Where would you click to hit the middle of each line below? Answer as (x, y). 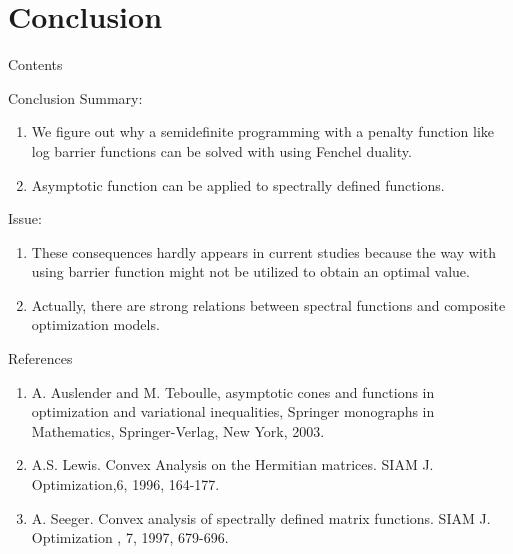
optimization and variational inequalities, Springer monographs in (233, 411)
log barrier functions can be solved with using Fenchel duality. (221, 150)
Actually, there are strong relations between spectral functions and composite (268, 304)
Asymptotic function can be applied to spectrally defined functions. (238, 184)
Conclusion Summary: (75, 97)
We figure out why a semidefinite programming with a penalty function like (263, 131)
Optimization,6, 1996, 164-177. (125, 484)
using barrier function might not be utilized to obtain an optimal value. (250, 271)
